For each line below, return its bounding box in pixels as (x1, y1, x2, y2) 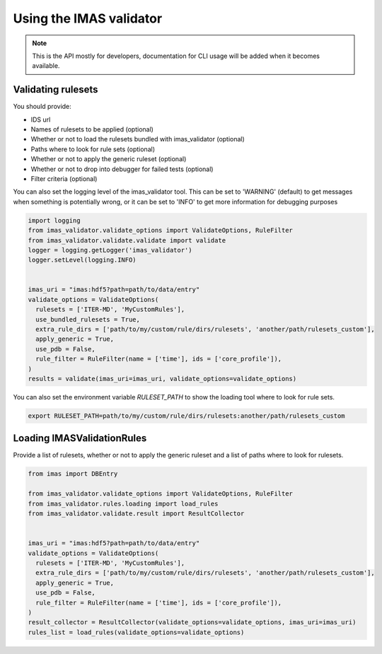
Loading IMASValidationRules (13, 432, 147, 445)
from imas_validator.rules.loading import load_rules (28, 499, 219, 508)
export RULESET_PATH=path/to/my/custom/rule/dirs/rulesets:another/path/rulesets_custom (28, 411, 346, 420)
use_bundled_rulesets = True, (35, 315, 141, 323)
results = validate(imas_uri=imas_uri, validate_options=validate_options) (28, 375, 297, 383)
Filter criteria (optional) (30, 174, 98, 183)
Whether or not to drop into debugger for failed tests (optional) (30, 165, 214, 173)
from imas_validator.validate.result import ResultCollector (28, 510, 245, 518)
